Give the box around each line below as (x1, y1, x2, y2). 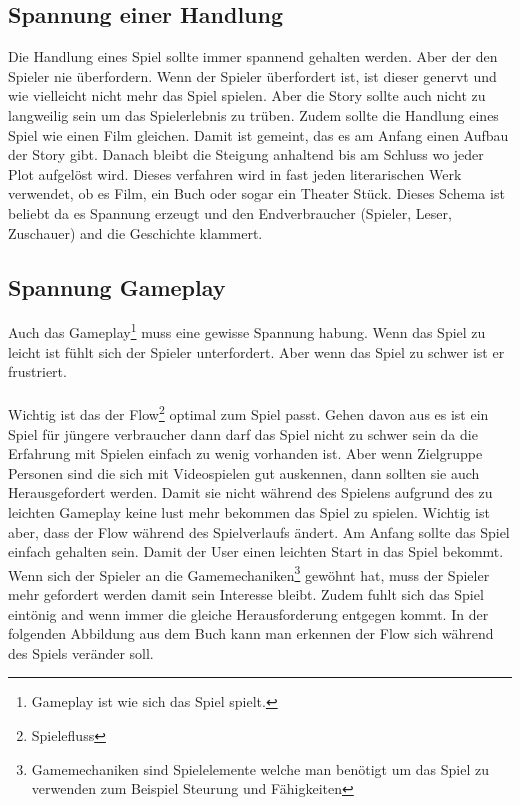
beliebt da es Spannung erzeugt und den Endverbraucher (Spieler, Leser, (8, 202, 452, 223)
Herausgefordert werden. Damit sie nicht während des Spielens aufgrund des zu (8, 482, 493, 503)
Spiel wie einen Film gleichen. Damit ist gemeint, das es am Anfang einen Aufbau (8, 124, 509, 145)
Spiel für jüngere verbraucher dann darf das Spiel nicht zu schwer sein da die (8, 423, 478, 444)
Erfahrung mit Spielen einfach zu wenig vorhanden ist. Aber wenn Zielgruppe (8, 443, 483, 464)
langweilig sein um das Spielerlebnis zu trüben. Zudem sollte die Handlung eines (8, 104, 499, 125)
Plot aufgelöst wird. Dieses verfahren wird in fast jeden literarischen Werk (8, 163, 462, 184)
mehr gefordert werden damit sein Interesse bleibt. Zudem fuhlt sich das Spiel (8, 584, 484, 605)
